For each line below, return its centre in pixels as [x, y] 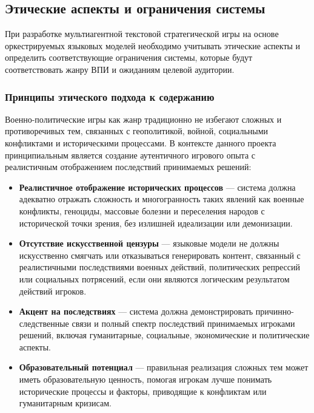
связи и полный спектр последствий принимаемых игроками [183, 323]
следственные [44, 323]
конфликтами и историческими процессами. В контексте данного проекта [141, 142]
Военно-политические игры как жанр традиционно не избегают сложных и [143, 119]
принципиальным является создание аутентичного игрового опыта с [130, 155]
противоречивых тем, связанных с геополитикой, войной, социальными [137, 131]
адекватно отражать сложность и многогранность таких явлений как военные [162, 199]
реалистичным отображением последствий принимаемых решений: [128, 167]
